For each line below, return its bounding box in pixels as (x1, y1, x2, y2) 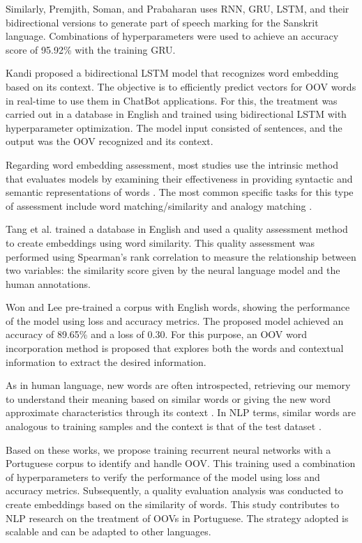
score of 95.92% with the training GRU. (6, 42, 176, 56)
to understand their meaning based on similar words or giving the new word (6, 391, 331, 406)
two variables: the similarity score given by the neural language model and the (6, 263, 340, 277)
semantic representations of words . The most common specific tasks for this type (6, 185, 354, 199)
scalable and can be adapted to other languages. (6, 524, 211, 539)
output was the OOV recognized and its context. (6, 134, 213, 148)
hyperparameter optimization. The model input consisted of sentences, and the (6, 120, 342, 135)
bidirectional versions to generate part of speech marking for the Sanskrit (6, 15, 319, 29)
